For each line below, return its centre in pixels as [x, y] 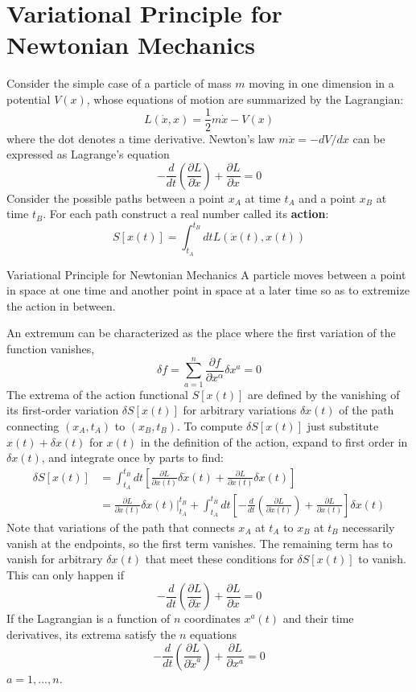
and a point [327, 198]
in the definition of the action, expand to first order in [274, 441]
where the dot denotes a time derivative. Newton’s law [141, 138]
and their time [318, 618]
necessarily [369, 527]
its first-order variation [63, 410]
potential [29, 99]
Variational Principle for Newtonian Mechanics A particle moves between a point [206, 274]
